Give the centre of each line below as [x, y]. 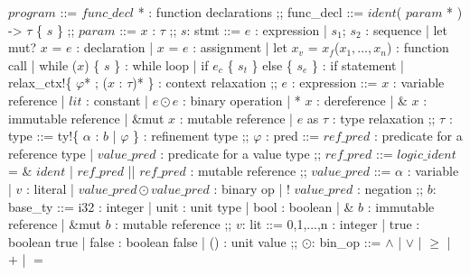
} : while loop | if [161, 64]
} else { [272, 64]
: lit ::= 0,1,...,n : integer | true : [331, 224]
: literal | [50, 188]
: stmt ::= [214, 29]
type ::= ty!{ [44, 136]
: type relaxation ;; [384, 118]
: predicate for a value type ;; [241, 153]
